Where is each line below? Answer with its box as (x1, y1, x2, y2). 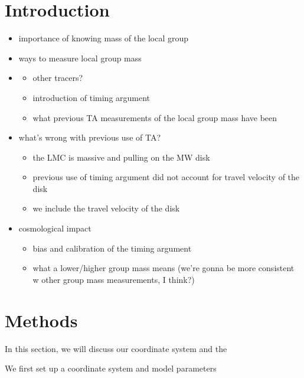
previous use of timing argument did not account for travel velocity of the (32, 171, 300, 183)
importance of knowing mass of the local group (18, 32, 189, 44)
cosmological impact (18, 222, 91, 234)
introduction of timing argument (32, 91, 151, 103)
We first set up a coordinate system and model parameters (5, 362, 217, 374)
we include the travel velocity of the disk (32, 202, 180, 214)
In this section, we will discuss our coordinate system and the (5, 342, 227, 354)
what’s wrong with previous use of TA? (18, 131, 161, 144)
